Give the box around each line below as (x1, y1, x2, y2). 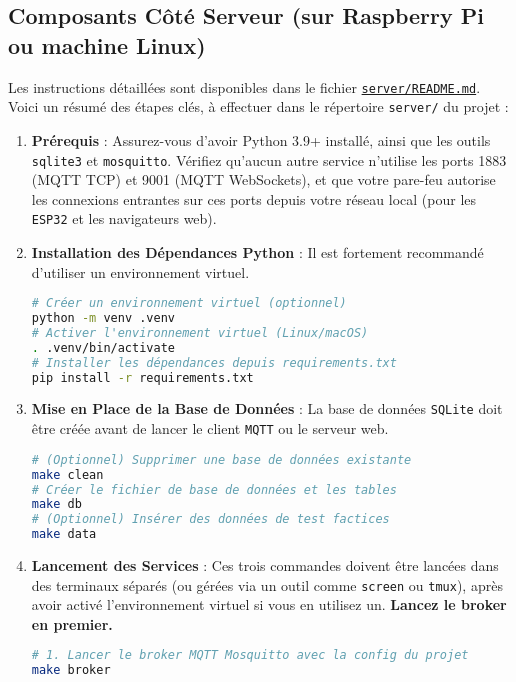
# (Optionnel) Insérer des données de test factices (31, 512, 390, 527)
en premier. (31, 613, 113, 634)
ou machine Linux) (8, 29, 206, 60)
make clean (31, 467, 104, 482)
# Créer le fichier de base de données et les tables (31, 482, 397, 497)
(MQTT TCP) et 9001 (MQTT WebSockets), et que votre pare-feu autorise (31, 169, 496, 190)
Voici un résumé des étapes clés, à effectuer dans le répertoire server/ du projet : (8, 96, 509, 117)
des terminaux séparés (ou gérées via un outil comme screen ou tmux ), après (31, 574, 503, 595)
